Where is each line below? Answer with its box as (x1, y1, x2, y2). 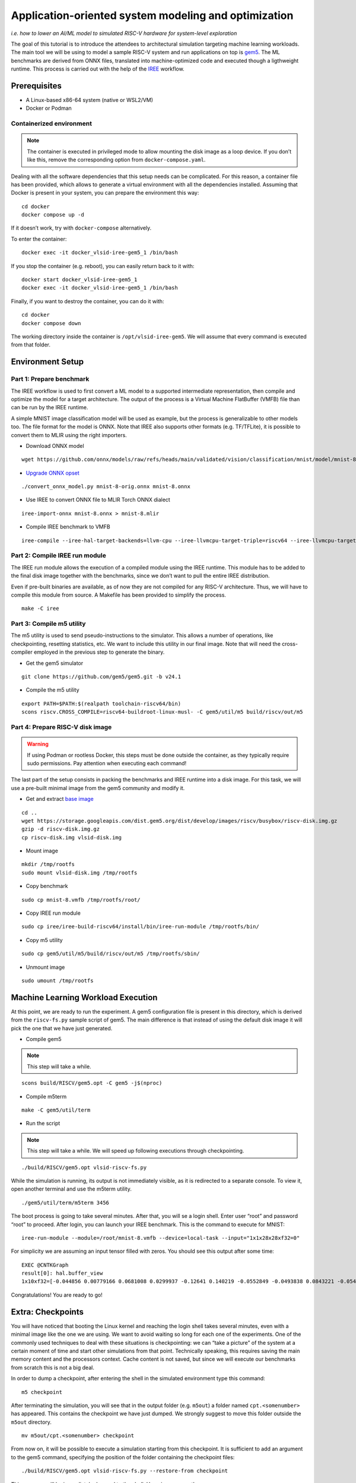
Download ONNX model (26, 442, 84, 449)
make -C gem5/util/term (21, 1107, 91, 1113)
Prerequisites (11, 81, 62, 91)
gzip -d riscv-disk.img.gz (21, 826, 100, 833)
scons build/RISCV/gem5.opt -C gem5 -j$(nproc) (21, 1080, 163, 1087)
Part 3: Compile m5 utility (11, 620, 86, 628)
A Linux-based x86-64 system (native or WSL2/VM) (26, 97, 154, 104)
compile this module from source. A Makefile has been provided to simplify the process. (11, 591, 227, 599)
